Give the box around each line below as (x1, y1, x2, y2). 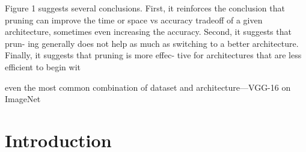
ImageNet (5, 93, 41, 105)
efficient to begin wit (5, 60, 81, 73)
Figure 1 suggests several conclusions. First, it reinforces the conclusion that (5, 2, 285, 14)
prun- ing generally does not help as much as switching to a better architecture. (5, 37, 299, 49)
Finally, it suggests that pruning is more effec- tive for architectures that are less (5, 49, 302, 61)
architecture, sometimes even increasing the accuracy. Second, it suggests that (5, 25, 292, 38)
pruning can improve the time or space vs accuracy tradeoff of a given (5, 13, 263, 26)
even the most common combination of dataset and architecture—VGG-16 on (5, 81, 291, 93)
